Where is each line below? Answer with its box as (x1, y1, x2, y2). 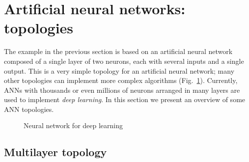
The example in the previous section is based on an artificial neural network (4, 46, 233, 56)
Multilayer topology (4, 144, 107, 160)
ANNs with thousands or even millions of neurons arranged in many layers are (4, 84, 240, 95)
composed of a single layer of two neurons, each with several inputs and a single (4, 55, 244, 66)
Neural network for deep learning (24, 120, 123, 131)
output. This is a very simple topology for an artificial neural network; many (4, 65, 235, 76)
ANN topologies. (4, 104, 54, 114)
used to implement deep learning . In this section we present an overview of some (4, 94, 246, 105)
